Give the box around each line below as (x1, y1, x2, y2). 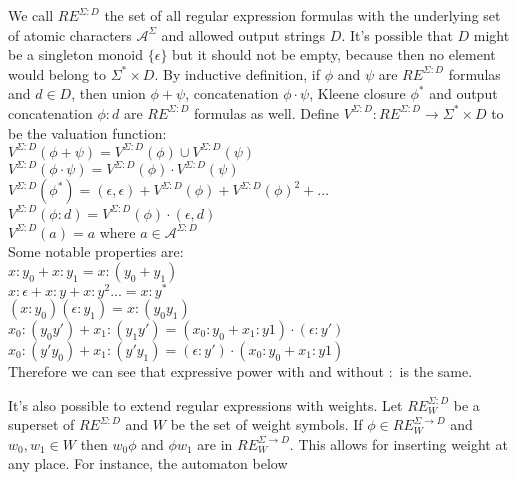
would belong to (8, 63, 107, 84)
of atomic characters (8, 24, 132, 45)
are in (197, 433, 233, 454)
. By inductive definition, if (154, 63, 320, 84)
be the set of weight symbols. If (170, 414, 363, 435)
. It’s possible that (341, 24, 453, 45)
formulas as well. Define (193, 102, 339, 123)
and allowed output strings (161, 24, 326, 45)
